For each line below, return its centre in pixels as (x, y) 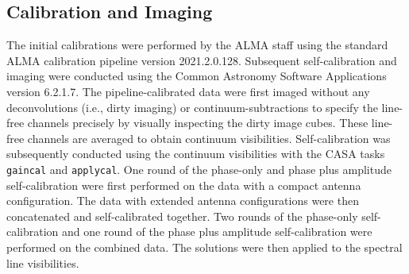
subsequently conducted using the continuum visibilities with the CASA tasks (196, 154)
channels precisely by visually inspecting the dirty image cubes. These (198, 123)
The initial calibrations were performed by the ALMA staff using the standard (197, 45)
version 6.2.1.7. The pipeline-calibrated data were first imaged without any (188, 91)
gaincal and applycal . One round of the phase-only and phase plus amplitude (199, 169)
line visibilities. (43, 262)
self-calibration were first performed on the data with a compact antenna (184, 185)
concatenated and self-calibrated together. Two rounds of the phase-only (182, 216)
